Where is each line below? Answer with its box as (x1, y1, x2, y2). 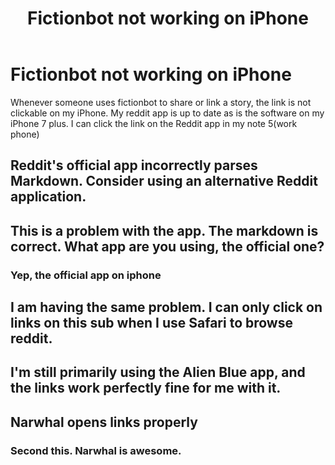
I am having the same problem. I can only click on (10, 299, 323, 316)
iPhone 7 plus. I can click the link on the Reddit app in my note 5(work (10, 117, 298, 129)
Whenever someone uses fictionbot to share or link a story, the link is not (10, 96, 312, 108)
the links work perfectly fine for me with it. (10, 380, 282, 397)
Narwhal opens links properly (10, 413, 198, 431)
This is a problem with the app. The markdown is (10, 222, 319, 239)
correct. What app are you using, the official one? (10, 238, 325, 255)
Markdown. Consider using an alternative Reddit (10, 173, 318, 190)
